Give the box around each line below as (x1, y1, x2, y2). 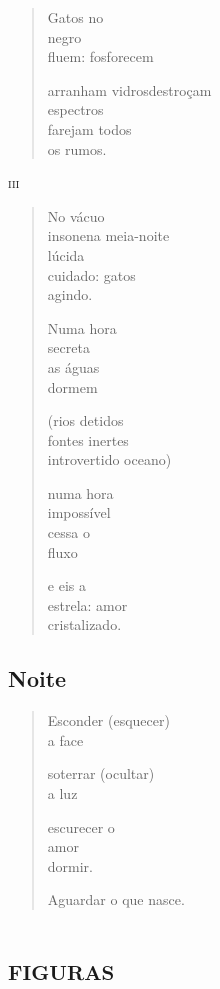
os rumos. (47, 138, 107, 159)
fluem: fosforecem (47, 46, 154, 67)
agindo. (47, 284, 93, 305)
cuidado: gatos (47, 264, 136, 285)
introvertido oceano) (47, 449, 172, 470)
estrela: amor (47, 594, 128, 615)
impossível (47, 502, 111, 523)
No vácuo (47, 205, 105, 226)
